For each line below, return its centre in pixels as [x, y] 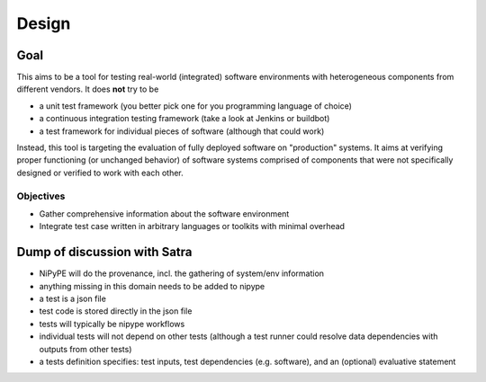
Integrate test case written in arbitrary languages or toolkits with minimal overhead [192, 227]
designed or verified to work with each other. [100, 173]
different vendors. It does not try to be [88, 89]
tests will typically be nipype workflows [112, 324]
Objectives [41, 196]
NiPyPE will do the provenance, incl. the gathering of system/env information [181, 273]
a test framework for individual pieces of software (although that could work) [182, 131]
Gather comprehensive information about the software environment [164, 213]
